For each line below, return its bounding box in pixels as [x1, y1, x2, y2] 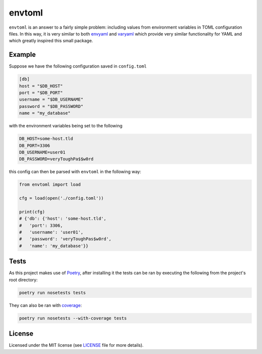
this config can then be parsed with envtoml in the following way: [9, 169, 142, 175]
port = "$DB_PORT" [19, 90, 63, 95]
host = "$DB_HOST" [19, 83, 63, 88]
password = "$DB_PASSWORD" [19, 104, 83, 109]
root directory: [9, 277, 38, 283]
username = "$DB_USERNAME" [19, 97, 83, 102]
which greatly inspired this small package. [9, 38, 93, 44]
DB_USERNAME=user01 [19, 149, 65, 155]
